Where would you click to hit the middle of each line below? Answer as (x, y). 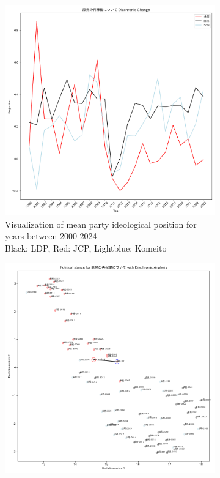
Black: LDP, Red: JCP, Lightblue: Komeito (86, 248)
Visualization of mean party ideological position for (101, 224)
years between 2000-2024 (51, 236)
